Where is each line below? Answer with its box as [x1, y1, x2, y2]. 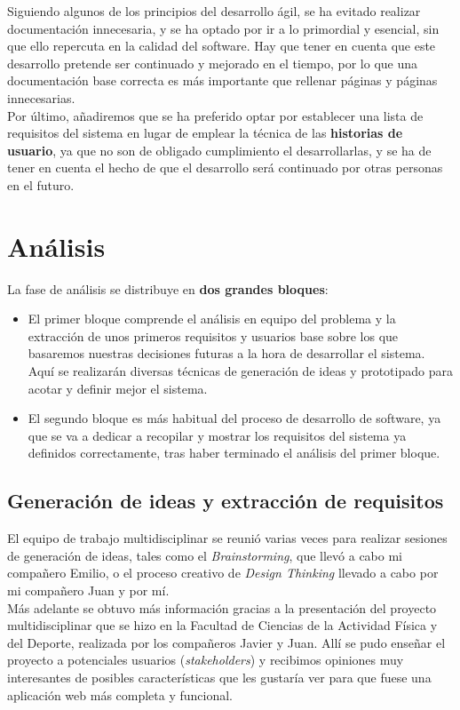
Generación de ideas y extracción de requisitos [7, 487, 444, 515]
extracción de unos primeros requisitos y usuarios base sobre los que [28, 326, 399, 345]
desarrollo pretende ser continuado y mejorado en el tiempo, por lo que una [7, 53, 418, 72]
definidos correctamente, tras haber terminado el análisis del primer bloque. [28, 443, 440, 462]
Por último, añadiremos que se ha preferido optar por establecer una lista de [7, 106, 424, 124]
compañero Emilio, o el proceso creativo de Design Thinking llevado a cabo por [7, 563, 439, 582]
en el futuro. [7, 175, 75, 194]
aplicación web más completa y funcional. [7, 685, 234, 704]
